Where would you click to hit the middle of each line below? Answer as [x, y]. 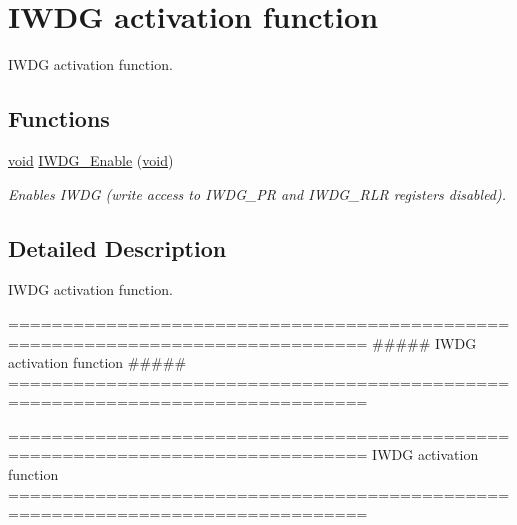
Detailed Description [117, 247]
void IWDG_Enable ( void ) [91, 159]
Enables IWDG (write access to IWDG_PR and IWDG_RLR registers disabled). [257, 193]
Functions [59, 118]
